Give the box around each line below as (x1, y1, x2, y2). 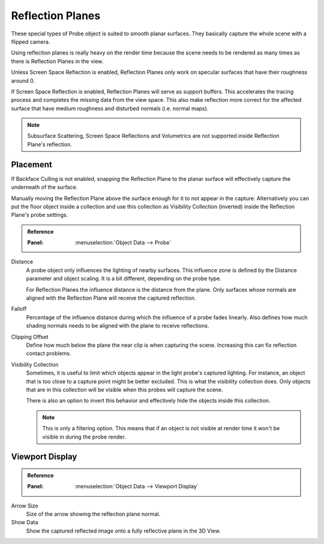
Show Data (11, 519, 38, 526)
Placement (11, 159, 52, 170)
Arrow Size (11, 502, 38, 509)
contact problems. (26, 350, 71, 357)
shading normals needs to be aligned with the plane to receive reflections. (26, 322, 209, 330)
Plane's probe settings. (11, 211, 68, 219)
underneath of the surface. (11, 183, 78, 191)
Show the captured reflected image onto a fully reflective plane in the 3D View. (26, 527, 221, 534)
